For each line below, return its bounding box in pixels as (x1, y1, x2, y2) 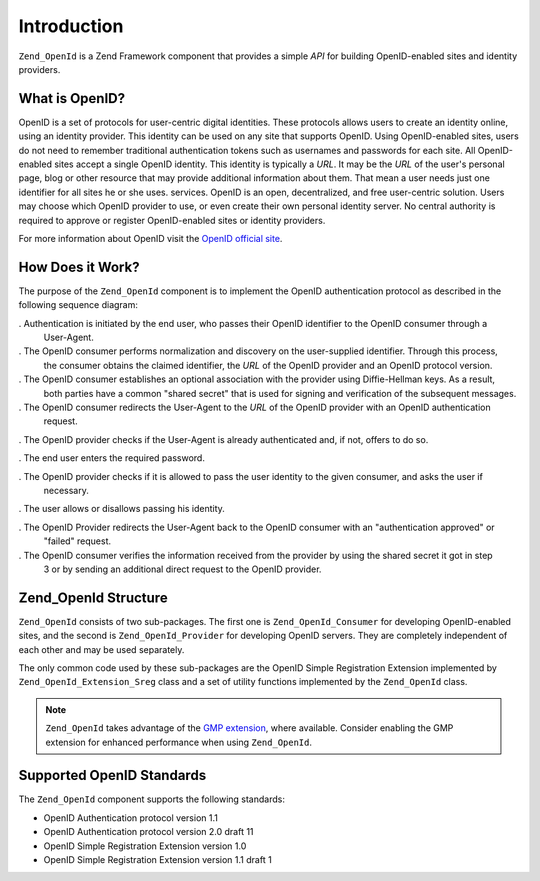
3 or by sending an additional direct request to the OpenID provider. (43, 563, 322, 575)
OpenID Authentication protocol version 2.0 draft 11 (43, 826, 254, 838)
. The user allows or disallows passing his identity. (18, 503, 225, 515)
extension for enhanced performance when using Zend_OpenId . (45, 736, 313, 748)
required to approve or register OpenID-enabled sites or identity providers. (18, 214, 326, 226)
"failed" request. (43, 535, 112, 547)
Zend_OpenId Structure (18, 589, 169, 606)
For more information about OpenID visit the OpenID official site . (18, 232, 283, 244)
